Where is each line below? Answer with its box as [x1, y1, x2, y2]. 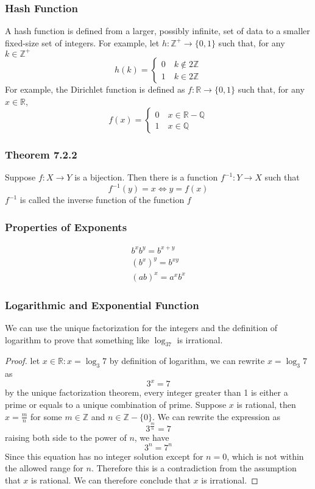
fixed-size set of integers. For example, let [5, 36, 160, 49]
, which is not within [227, 449, 304, 462]
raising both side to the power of [5, 430, 127, 443]
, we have [134, 430, 169, 443]
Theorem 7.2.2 [5, 147, 77, 162]
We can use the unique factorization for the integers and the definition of [5, 321, 278, 334]
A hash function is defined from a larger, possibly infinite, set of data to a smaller [5, 24, 310, 37]
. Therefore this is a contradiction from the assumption [91, 462, 297, 474]
